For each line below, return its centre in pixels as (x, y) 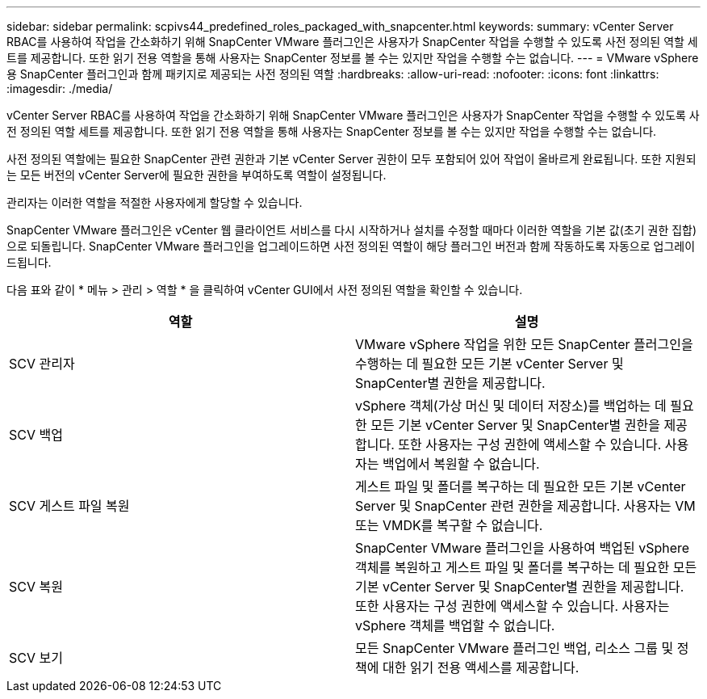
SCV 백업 (36, 435)
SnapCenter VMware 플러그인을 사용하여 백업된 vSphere (523, 548)
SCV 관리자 (42, 364)
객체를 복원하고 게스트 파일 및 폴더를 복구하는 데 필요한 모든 (526, 567)
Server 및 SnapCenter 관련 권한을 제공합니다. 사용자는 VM (525, 506)
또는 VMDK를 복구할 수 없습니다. (449, 525)
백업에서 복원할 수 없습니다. (461, 464)
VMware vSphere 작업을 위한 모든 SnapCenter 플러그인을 (524, 344)
